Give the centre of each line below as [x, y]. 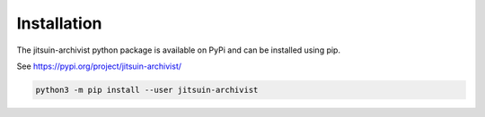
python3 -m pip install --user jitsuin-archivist [147, 90]
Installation [59, 23]
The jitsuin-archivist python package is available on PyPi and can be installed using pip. [179, 50]
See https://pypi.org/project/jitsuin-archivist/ [99, 66]
